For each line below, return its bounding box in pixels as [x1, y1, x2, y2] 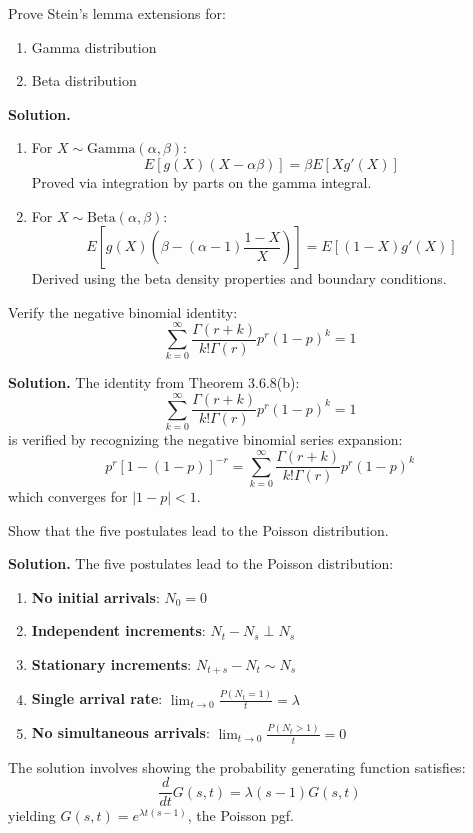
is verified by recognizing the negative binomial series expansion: [8, 429, 403, 450]
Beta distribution [31, 70, 137, 91]
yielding [8, 805, 56, 826]
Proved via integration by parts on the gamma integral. [31, 171, 372, 192]
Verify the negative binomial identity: [8, 301, 238, 322]
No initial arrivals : [31, 586, 160, 607]
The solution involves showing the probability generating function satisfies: [8, 756, 466, 777]
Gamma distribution [31, 36, 157, 57]
